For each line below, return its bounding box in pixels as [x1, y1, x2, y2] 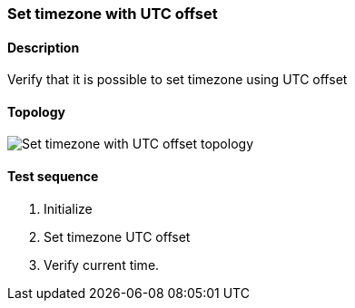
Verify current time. [44, 256, 160, 273]
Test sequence [7, 168, 99, 185]
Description [7, 39, 80, 55]
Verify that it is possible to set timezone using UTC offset [7, 72, 348, 88]
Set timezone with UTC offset [7, 5, 218, 23]
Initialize [44, 200, 93, 217]
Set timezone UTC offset [44, 228, 191, 245]
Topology [7, 103, 65, 120]
